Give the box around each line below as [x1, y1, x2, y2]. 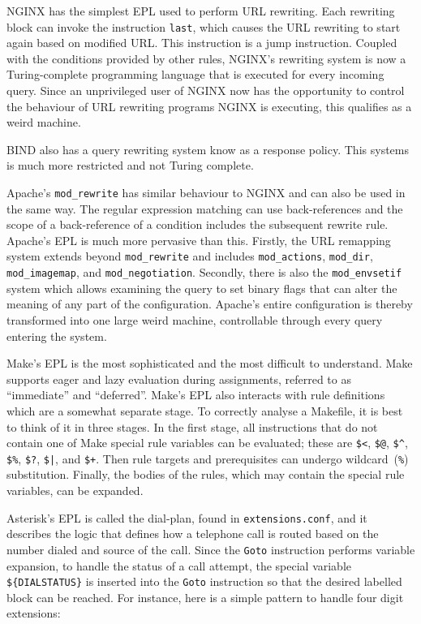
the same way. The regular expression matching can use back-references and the [6, 200, 403, 217]
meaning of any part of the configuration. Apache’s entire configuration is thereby [6, 295, 413, 312]
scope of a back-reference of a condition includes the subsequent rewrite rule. [6, 216, 389, 233]
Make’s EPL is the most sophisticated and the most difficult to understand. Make [6, 355, 413, 372]
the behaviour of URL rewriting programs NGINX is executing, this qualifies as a [6, 97, 412, 114]
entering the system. [6, 327, 107, 344]
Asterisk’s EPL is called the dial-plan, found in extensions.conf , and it [6, 509, 367, 526]
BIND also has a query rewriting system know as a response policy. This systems [6, 140, 409, 157]
